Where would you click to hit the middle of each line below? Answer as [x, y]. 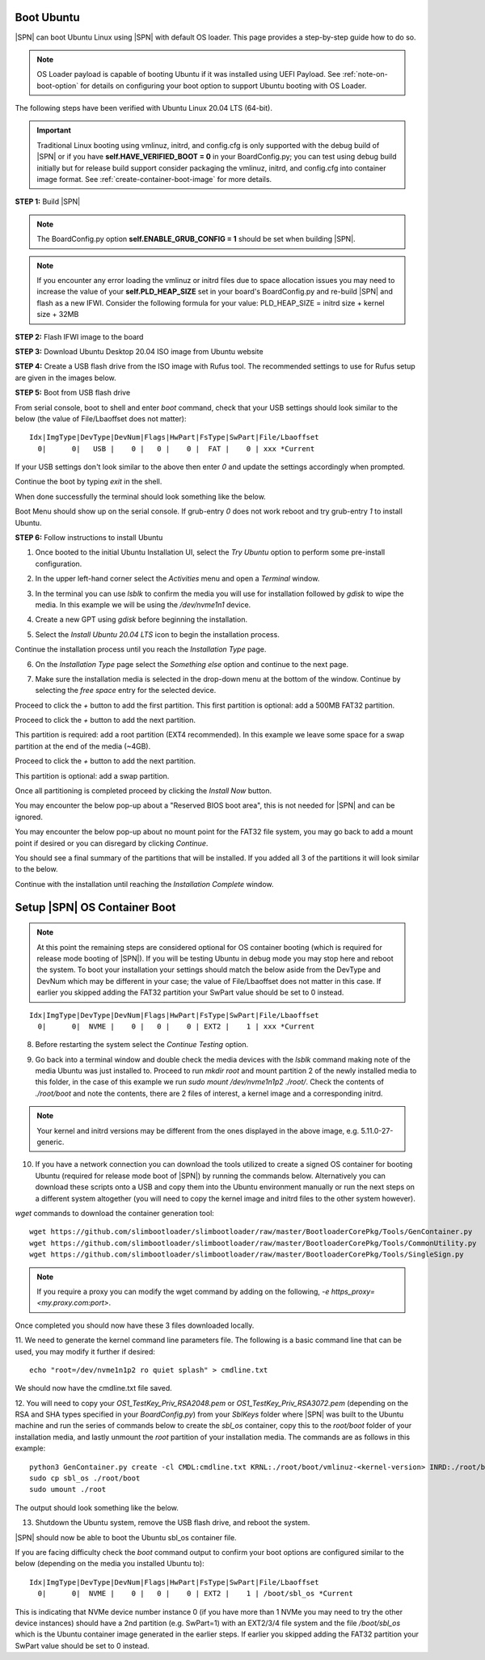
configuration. [59, 564]
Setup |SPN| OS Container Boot [95, 907]
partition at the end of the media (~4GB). [83, 746]
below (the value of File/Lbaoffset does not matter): [101, 418]
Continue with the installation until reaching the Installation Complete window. [144, 884]
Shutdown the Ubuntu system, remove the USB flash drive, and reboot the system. [173, 1523]
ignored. [29, 817]
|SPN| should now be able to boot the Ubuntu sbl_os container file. [126, 1537]
